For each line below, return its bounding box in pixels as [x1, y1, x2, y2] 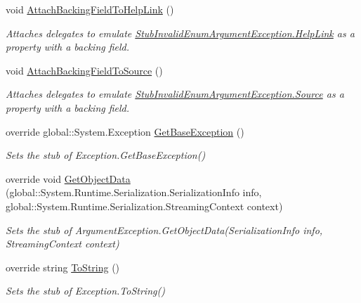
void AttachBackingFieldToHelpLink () [6, 2, 174, 16]
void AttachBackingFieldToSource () [6, 63, 163, 77]
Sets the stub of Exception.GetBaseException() [6, 148, 206, 162]
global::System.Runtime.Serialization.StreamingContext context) [6, 198, 283, 213]
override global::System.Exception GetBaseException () [6, 124, 244, 138]
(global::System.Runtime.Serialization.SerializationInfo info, [6, 185, 262, 200]
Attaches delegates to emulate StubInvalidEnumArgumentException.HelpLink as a [6, 25, 355, 40]
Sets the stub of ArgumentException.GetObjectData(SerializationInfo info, [6, 222, 323, 237]
